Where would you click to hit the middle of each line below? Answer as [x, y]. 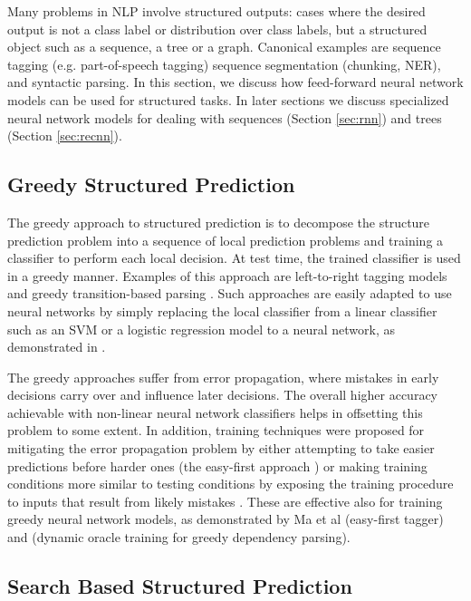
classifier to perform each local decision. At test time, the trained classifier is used [234, 258]
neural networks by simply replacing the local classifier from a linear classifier [222, 310]
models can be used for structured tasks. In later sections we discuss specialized [228, 99]
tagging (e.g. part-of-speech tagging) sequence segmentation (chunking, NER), [224, 64]
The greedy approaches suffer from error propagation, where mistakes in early [223, 377]
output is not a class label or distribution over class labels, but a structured [217, 29]
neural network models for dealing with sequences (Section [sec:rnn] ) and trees [225, 117]
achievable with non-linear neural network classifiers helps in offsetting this [215, 412]
